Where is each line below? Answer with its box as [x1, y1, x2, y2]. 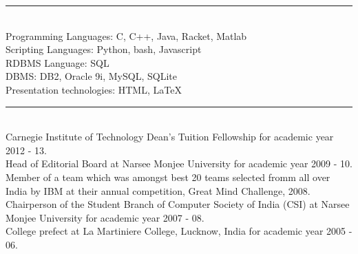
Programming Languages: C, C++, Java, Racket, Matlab [6, 28, 247, 43]
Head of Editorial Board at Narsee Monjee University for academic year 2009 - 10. [6, 156, 352, 171]
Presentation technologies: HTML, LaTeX [6, 82, 182, 96]
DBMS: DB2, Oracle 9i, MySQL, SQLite [6, 69, 177, 83]
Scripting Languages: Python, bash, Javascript [6, 42, 202, 56]
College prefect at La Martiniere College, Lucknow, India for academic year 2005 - [6, 224, 352, 238]
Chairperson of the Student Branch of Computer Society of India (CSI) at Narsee [6, 197, 350, 211]
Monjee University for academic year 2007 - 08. [6, 210, 204, 224]
